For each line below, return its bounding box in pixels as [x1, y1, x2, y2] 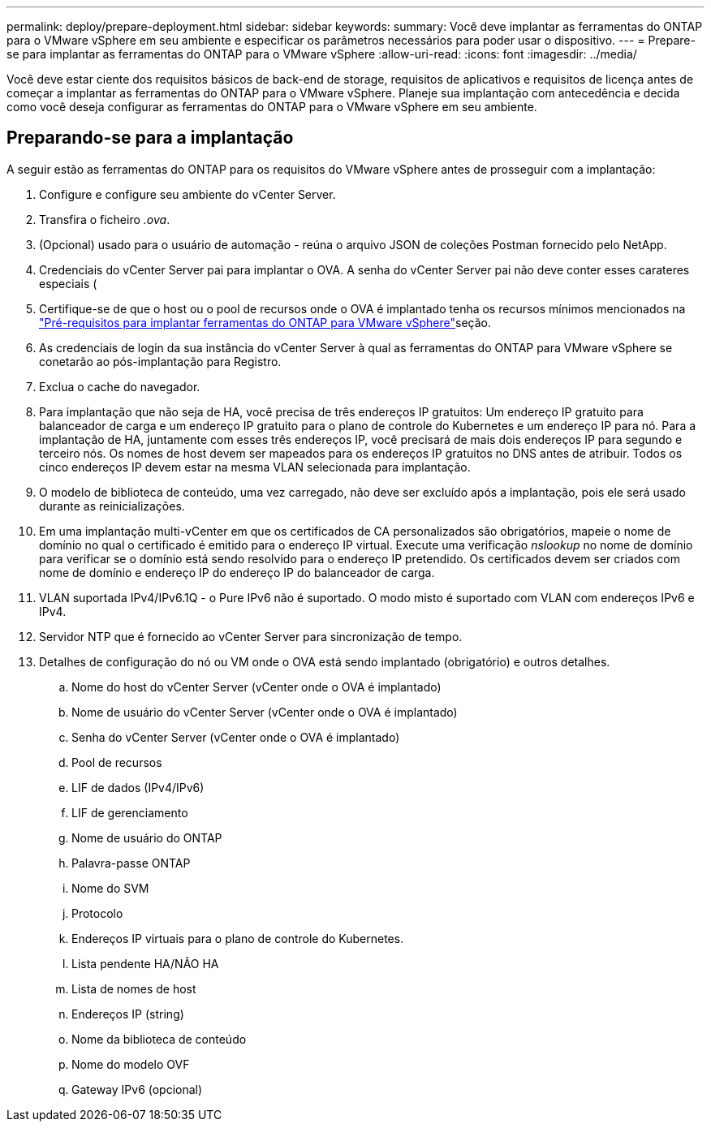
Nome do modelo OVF [71, 1057, 190, 1071]
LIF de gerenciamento [71, 805, 188, 820]
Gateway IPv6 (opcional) [71, 1082, 203, 1096]
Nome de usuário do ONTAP [71, 830, 222, 845]
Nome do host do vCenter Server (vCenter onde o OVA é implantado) [71, 679, 442, 694]
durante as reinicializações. [39, 498, 185, 513]
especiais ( [39, 276, 97, 291]
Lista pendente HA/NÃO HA [71, 956, 219, 971]
